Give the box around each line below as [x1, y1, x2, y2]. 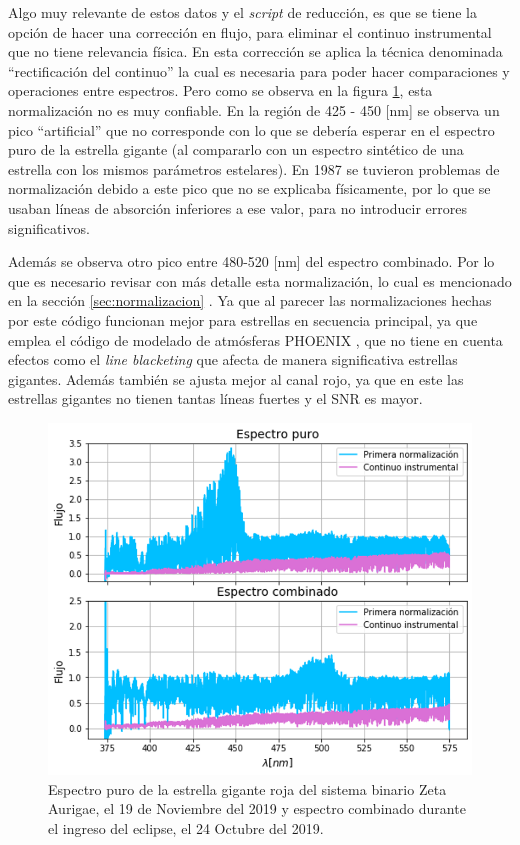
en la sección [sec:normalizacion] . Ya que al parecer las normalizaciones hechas [8, 290, 492, 311]
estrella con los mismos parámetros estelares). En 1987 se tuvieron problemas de [8, 158, 500, 179]
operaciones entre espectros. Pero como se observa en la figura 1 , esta [8, 80, 433, 101]
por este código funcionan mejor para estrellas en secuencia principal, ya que [8, 309, 478, 330]
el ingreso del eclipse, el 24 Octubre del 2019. [48, 818, 324, 839]
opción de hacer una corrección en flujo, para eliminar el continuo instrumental [8, 21, 492, 42]
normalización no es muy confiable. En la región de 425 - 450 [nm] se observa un [8, 99, 500, 120]
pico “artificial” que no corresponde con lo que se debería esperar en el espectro [8, 119, 495, 140]
